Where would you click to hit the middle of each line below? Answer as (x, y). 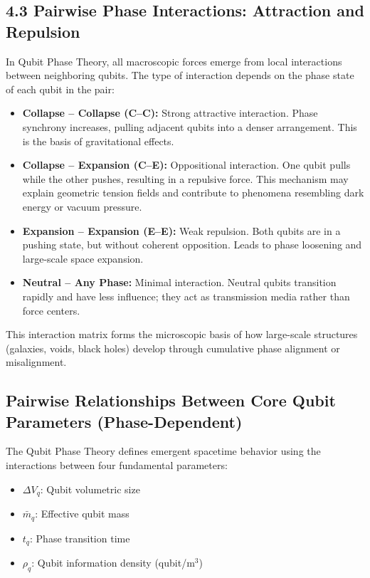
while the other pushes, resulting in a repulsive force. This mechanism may (185, 178)
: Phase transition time (80, 538)
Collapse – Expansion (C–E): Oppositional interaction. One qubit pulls (186, 165)
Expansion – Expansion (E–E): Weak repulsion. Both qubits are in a (181, 230)
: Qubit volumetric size (90, 489)
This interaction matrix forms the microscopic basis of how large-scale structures (182, 334)
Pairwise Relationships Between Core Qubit (171, 400)
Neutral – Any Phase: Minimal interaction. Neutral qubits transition (179, 282)
